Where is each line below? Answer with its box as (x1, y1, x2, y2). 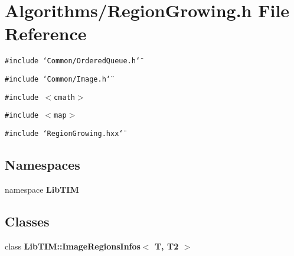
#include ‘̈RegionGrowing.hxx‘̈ (5, 129, 123, 138)
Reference (5, 21, 87, 46)
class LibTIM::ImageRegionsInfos (5, 239, 141, 252)
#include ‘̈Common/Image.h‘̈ (5, 74, 110, 83)
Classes (5, 212, 50, 230)
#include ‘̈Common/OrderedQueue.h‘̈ (5, 57, 141, 66)
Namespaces (5, 155, 80, 173)
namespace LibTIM (5, 183, 79, 195)
